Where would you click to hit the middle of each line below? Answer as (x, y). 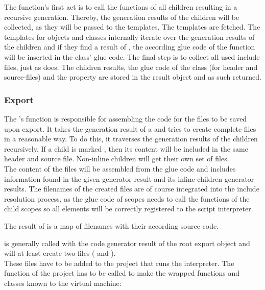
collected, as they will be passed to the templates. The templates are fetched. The (132, 27)
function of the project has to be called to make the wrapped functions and (122, 273)
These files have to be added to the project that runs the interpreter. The (119, 263)
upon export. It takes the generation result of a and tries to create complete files (130, 128)
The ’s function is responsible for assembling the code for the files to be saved (126, 118)
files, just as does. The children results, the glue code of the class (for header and (131, 67)
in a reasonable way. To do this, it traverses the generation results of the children (131, 139)
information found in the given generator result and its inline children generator (129, 178)
